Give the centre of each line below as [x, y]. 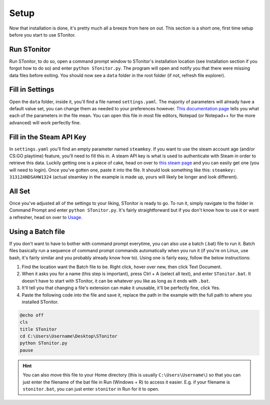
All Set [19, 191]
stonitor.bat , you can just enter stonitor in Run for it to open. [91, 389]
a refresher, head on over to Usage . [46, 217]
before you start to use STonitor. [42, 35]
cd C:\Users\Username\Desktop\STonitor [68, 336]
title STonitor [38, 329]
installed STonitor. [40, 302]
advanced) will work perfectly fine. [45, 122]
